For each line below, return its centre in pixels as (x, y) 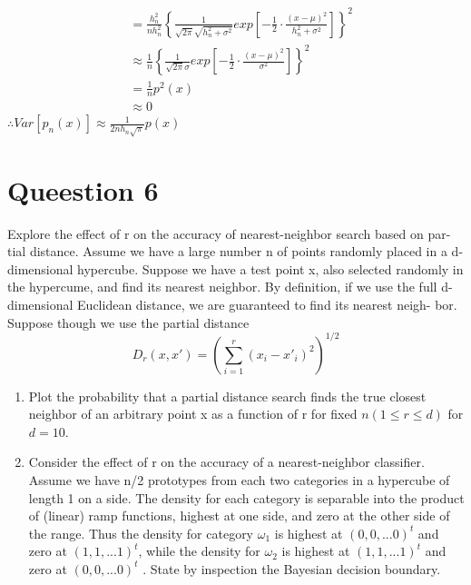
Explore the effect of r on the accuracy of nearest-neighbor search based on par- (229, 233)
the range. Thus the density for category (141, 533)
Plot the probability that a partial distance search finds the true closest (227, 396)
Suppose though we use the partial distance (128, 322)
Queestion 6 (83, 189)
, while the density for (199, 551)
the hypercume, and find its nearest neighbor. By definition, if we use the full (222, 287)
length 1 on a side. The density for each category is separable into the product (246, 497)
